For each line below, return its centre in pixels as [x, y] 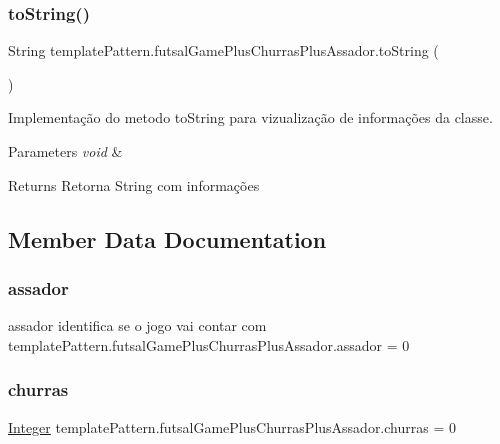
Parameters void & [65, 151]
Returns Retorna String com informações [134, 184]
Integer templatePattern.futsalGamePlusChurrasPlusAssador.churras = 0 [232, 426]
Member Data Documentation [167, 238]
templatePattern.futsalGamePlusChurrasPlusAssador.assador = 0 [209, 344]
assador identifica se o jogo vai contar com [137, 325]
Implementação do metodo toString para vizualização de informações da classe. [250, 117]
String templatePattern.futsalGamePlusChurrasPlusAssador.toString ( [223, 50]
